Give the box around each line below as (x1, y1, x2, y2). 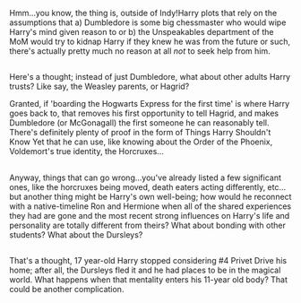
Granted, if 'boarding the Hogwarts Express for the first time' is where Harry (9, 99, 290, 109)
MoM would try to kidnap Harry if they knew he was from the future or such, (9, 36, 291, 47)
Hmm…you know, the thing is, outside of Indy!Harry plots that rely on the (9, 8, 278, 18)
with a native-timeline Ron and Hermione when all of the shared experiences (9, 201, 292, 212)
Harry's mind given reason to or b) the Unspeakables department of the (9, 27, 274, 37)
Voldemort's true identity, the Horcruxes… (9, 146, 164, 157)
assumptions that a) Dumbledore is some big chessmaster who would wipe (9, 17, 287, 28)
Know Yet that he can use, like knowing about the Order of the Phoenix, (9, 136, 273, 147)
